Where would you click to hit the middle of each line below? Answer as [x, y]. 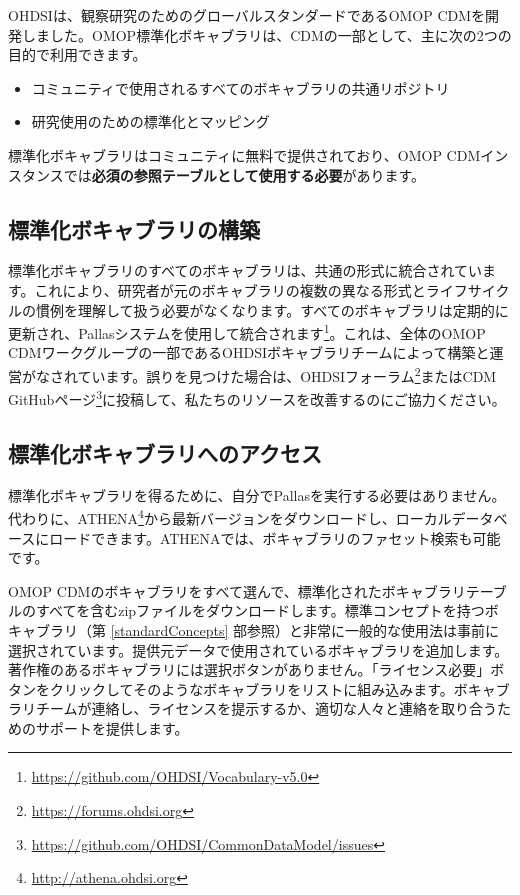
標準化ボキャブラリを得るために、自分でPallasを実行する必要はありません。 [257, 494]
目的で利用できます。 [77, 54]
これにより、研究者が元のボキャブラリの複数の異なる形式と [230, 289]
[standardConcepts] [169, 629]
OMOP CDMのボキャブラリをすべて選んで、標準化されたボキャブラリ [237, 590]
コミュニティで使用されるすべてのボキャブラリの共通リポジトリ [240, 87]
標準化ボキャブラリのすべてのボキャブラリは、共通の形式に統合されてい [245, 270]
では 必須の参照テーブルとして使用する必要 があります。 [244, 174]
